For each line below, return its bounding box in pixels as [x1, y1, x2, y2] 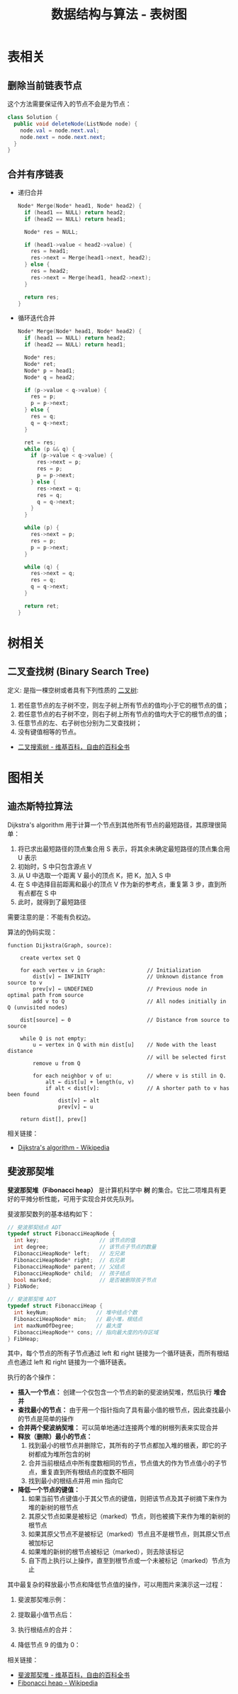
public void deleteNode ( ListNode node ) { [13, 120, 138, 128]
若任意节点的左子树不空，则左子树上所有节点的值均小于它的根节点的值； [17, 701, 229, 709]
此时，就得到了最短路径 [17, 898, 86, 906]
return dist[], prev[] [20, 1115, 87, 1122]
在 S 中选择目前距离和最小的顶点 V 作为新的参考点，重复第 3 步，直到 [17, 880, 221, 888]
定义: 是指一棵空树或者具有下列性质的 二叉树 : [7, 686, 139, 694]
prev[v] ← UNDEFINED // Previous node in [33, 985, 208, 993]
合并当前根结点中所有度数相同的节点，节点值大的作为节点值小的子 [28, 1459, 221, 1468]
